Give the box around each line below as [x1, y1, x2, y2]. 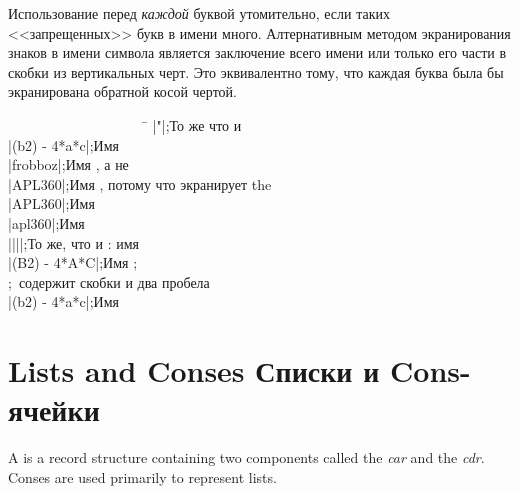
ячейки [8, 389, 100, 430]
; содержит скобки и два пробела [8, 271, 210, 292]
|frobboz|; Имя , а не [8, 154, 129, 175]
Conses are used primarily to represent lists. [8, 466, 277, 487]
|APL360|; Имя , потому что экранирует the [8, 173, 272, 194]
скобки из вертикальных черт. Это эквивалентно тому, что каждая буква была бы [8, 61, 504, 82]
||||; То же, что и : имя [8, 232, 140, 253]
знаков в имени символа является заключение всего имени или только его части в [8, 42, 507, 63]
